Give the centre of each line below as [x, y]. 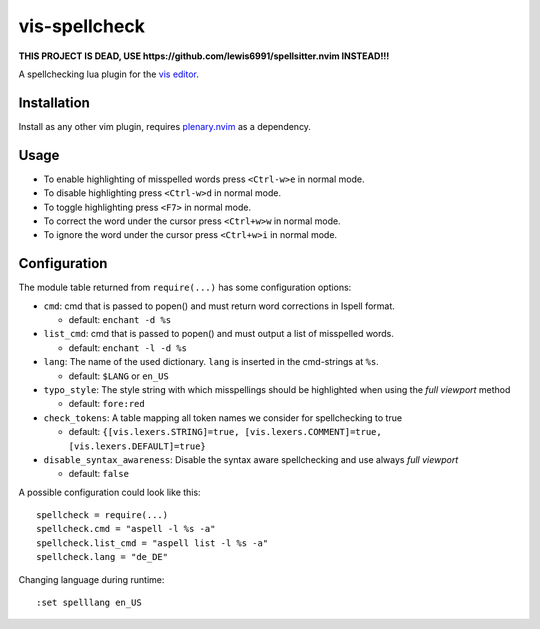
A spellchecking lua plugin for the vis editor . [109, 74]
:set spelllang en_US [89, 603]
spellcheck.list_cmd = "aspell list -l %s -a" [152, 543]
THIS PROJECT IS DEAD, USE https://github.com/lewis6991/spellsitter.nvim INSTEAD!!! [204, 56]
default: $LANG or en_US [118, 376]
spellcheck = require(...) [102, 515]
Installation [54, 102]
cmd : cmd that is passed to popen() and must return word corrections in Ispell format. [219, 306]
